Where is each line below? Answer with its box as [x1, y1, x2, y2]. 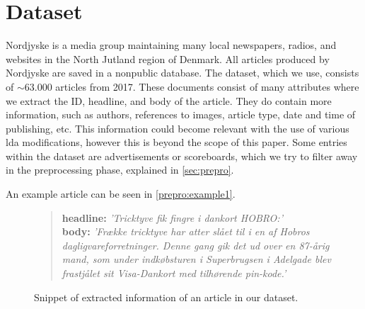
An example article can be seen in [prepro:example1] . [6, 186, 236, 201]
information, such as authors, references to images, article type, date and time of [6, 107, 356, 122]
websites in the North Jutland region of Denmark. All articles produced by [6, 51, 330, 66]
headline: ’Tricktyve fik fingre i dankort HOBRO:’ [62, 210, 283, 225]
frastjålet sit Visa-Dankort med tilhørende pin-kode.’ [62, 266, 286, 281]
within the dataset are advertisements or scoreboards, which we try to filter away [6, 148, 358, 163]
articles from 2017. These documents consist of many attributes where [55, 79, 359, 94]
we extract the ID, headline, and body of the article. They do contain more [6, 93, 332, 108]
